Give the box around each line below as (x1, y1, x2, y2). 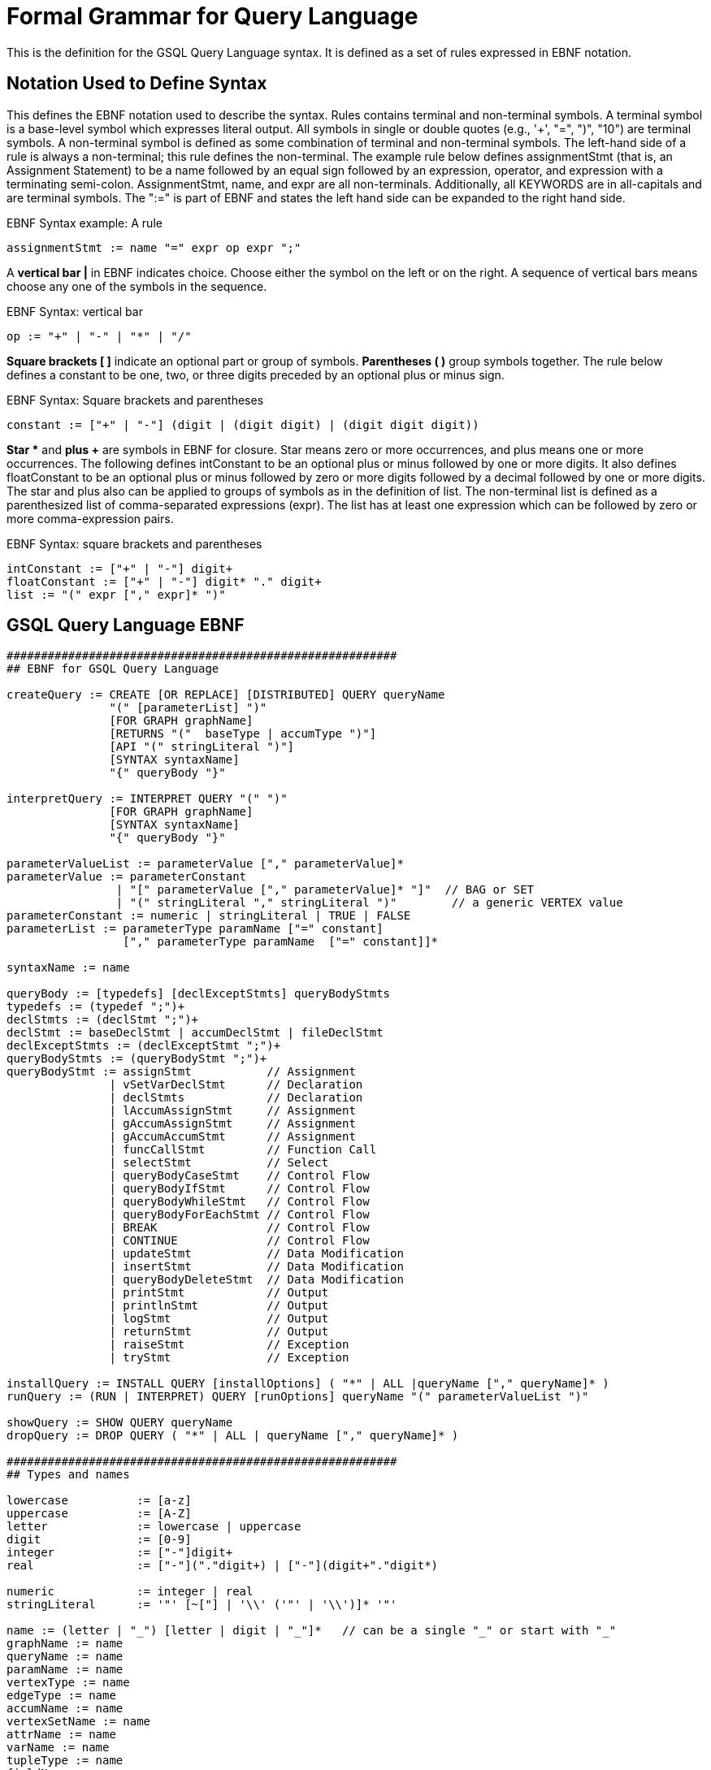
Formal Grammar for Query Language (7, 2, 418, 30)
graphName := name (7, 1637, 124, 1651)
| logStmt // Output (109, 1312, 329, 1326)
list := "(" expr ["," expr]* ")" (7, 587, 226, 601)
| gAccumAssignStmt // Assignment (109, 1117, 356, 1131)
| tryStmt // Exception (109, 1351, 349, 1365)
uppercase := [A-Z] (7, 1507, 192, 1521)
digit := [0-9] (7, 1533, 192, 1547)
